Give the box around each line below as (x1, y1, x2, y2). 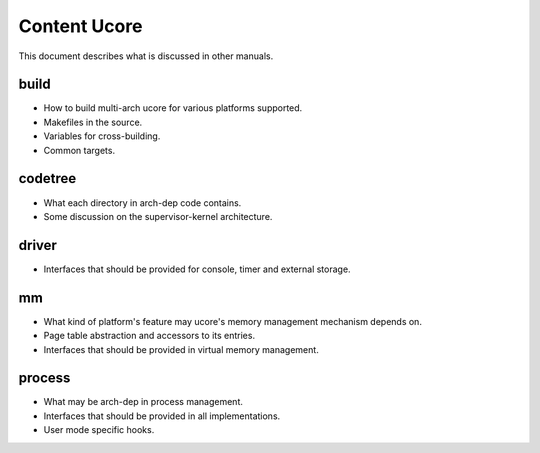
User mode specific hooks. (43, 424, 155, 436)
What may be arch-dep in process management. (43, 396, 244, 408)
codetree (18, 170, 77, 187)
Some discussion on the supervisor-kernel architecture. (43, 210, 273, 222)
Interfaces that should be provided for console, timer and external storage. (43, 263, 351, 275)
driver (18, 236, 57, 254)
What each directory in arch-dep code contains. (43, 196, 242, 209)
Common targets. (43, 144, 115, 156)
